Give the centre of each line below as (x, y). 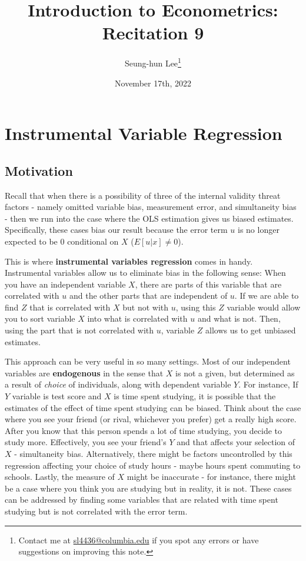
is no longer (259, 230)
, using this (196, 307)
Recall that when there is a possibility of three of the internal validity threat (143, 195)
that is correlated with (70, 307)
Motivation (39, 170)
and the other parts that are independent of (148, 295)
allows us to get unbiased (251, 330)
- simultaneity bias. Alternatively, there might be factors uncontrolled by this (153, 454)
